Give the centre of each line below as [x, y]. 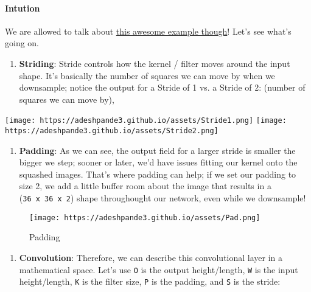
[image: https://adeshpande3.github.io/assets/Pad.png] [145, 217]
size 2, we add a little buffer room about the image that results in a [145, 186]
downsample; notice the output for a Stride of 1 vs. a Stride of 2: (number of [162, 87]
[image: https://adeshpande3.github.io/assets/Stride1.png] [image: [146, 121]
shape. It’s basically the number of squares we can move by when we [147, 75]
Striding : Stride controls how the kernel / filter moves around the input [155, 63]
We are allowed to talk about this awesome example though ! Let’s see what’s [148, 31]
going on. [22, 43]
